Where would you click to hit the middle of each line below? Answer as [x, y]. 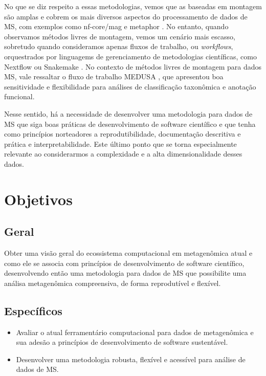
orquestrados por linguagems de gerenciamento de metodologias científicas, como [131, 56]
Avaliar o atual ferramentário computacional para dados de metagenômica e [135, 332]
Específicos [33, 310]
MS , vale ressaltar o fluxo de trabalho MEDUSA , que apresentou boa [114, 76]
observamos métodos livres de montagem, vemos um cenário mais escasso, [120, 36]
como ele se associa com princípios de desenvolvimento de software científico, [124, 263]
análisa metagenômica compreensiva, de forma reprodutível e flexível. [113, 283]
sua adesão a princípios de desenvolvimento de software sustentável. [122, 342]
